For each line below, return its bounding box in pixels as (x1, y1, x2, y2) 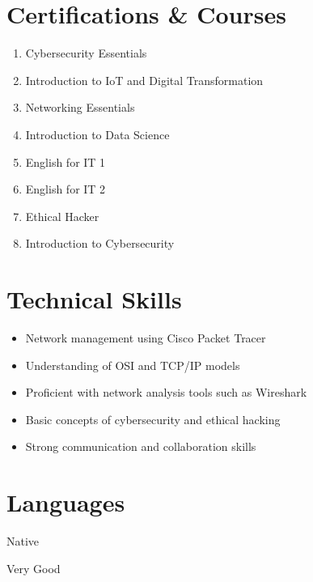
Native (6, 533, 40, 550)
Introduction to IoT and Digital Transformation (25, 71, 264, 88)
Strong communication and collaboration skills (25, 438, 256, 455)
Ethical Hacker (25, 207, 99, 224)
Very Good (6, 559, 61, 576)
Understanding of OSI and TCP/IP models (25, 356, 240, 373)
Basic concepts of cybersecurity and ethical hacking (25, 410, 281, 427)
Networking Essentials (25, 99, 135, 116)
